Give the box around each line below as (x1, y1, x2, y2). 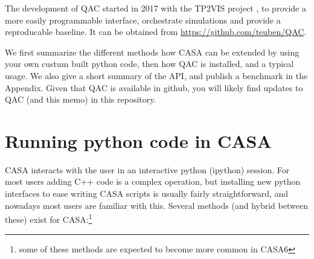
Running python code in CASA (5, 128, 272, 153)
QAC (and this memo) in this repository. (5, 93, 156, 106)
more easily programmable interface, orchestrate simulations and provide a (5, 13, 281, 26)
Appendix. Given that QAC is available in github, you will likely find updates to (5, 81, 303, 94)
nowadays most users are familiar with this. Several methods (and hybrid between (5, 199, 308, 211)
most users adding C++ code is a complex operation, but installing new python (5, 175, 301, 188)
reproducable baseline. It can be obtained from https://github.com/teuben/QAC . (5, 25, 307, 38)
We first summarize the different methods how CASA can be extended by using (5, 45, 300, 58)
